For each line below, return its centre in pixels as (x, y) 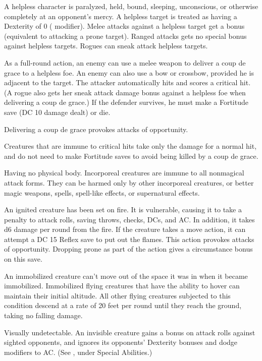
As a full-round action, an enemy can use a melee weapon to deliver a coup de (125, 62)
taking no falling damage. (43, 315)
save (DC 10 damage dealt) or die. (57, 112)
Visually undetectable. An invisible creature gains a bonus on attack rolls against (130, 332)
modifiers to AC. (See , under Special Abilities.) (78, 352)
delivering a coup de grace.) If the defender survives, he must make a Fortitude (126, 102)
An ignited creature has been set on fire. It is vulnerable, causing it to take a (123, 209)
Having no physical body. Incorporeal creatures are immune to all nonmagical (124, 173)
